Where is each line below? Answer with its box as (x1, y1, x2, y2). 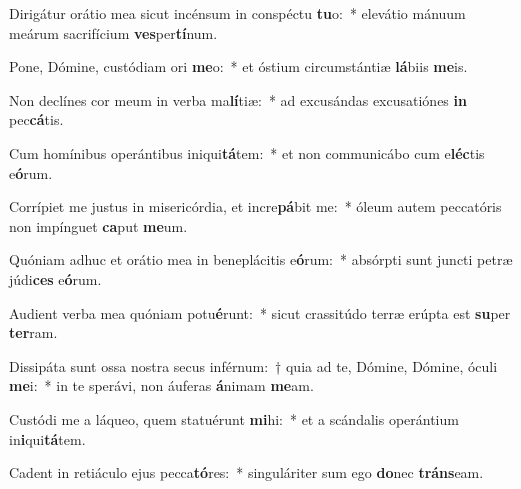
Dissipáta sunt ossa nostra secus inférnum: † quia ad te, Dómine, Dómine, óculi (9, 355, 498, 376)
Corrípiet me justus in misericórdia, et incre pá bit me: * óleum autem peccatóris (9, 196, 502, 217)
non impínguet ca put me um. (9, 215, 188, 236)
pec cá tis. (9, 109, 64, 130)
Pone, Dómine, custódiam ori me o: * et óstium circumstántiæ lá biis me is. (9, 56, 468, 77)
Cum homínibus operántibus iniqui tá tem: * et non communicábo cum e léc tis (9, 142, 485, 163)
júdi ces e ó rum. (9, 268, 102, 289)
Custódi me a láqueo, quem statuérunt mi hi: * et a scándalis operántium (9, 408, 459, 429)
